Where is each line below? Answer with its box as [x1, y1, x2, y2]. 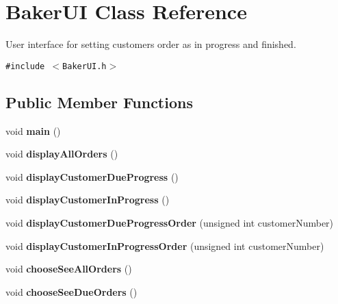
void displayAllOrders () [5, 147, 118, 161]
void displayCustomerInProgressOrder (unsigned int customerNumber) [5, 238, 324, 253]
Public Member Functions [5, 91, 193, 112]
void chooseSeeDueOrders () [5, 284, 138, 299]
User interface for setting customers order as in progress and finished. [5, 37, 296, 51]
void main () [5, 123, 61, 138]
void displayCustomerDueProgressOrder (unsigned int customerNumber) [5, 215, 334, 229]
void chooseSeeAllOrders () [5, 262, 132, 276]
